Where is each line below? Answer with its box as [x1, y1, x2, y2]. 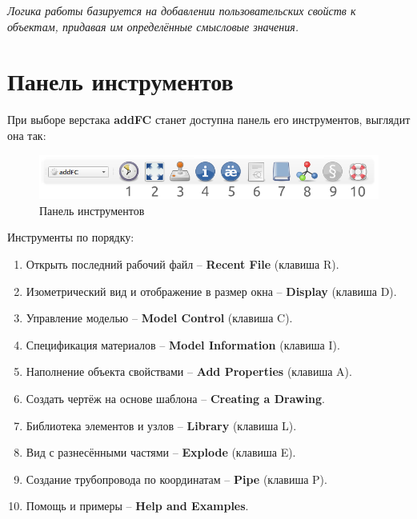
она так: [7, 126, 46, 143]
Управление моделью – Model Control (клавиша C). [26, 309, 293, 326]
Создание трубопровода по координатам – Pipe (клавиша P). [26, 470, 327, 487]
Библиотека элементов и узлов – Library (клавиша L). [26, 417, 297, 433]
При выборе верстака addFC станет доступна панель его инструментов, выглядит [7, 111, 411, 128]
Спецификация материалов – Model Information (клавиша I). [26, 336, 340, 353]
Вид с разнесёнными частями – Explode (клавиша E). [26, 444, 296, 461]
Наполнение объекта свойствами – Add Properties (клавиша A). [26, 363, 352, 380]
